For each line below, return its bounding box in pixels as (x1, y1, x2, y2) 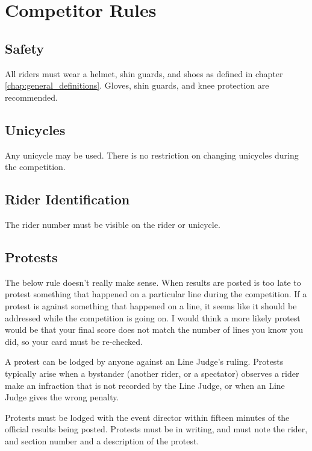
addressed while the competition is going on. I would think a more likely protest (5, 311, 301, 324)
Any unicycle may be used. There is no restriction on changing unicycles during (5, 148, 299, 161)
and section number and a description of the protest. (5, 434, 199, 447)
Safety (5, 39, 45, 57)
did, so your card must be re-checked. (5, 335, 143, 347)
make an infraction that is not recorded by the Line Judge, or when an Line (5, 379, 285, 391)
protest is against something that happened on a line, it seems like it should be (5, 299, 297, 312)
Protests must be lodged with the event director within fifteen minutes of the (5, 411, 290, 423)
